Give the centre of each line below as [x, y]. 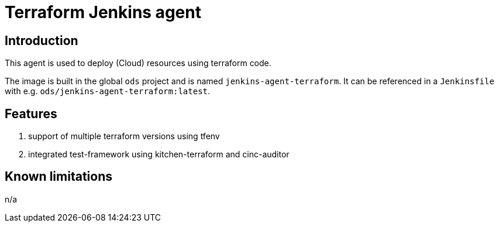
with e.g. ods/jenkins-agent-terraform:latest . [108, 91]
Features [31, 113]
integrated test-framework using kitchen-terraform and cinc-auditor [159, 154]
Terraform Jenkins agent [103, 12]
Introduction [42, 40]
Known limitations [58, 177]
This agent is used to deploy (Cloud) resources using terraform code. [138, 63]
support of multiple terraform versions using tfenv [124, 136]
